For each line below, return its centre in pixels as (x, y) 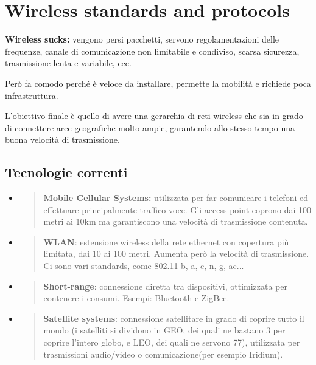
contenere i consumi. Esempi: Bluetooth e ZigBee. (136, 298)
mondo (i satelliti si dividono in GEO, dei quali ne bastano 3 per (164, 330)
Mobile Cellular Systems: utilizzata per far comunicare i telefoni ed (176, 198)
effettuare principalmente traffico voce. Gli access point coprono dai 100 (177, 209)
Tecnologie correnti (66, 172)
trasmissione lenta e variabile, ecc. (68, 63)
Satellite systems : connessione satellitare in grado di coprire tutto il (174, 318)
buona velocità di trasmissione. (62, 139)
